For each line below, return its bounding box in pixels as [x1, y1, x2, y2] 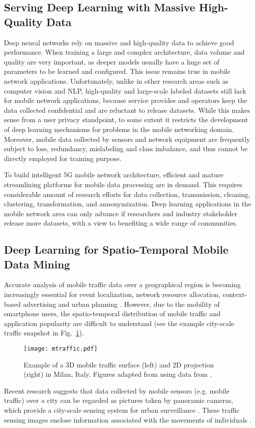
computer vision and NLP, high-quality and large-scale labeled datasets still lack [4, 85, 246, 96]
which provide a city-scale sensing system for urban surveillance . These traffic [4, 405, 240, 415]
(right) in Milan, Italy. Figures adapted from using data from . [24, 369, 212, 379]
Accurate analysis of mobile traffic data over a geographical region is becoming [4, 279, 241, 290]
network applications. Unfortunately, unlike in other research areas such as [4, 75, 228, 86]
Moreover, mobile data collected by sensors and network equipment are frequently [4, 133, 250, 144]
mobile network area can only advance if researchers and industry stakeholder [4, 208, 238, 218]
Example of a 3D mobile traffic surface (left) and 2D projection [24, 359, 214, 369]
